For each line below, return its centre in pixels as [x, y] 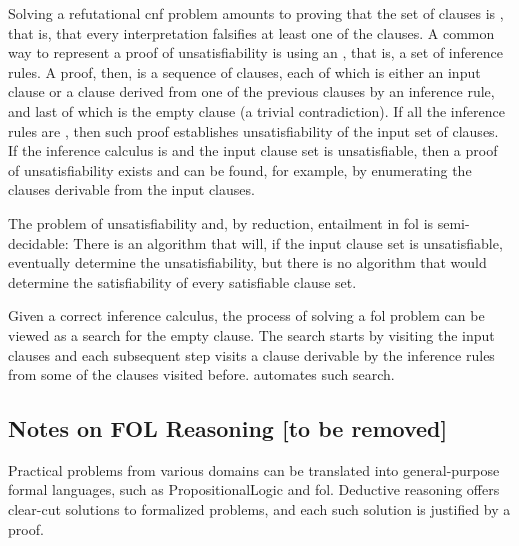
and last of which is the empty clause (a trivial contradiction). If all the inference [256, 110]
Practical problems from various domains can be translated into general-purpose [254, 469]
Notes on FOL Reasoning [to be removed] [228, 428]
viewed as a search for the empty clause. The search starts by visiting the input [251, 334]
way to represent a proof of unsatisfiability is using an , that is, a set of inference [255, 52]
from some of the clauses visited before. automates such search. [201, 374]
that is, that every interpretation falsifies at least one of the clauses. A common [251, 32]
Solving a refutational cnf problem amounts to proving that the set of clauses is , [256, 13]
